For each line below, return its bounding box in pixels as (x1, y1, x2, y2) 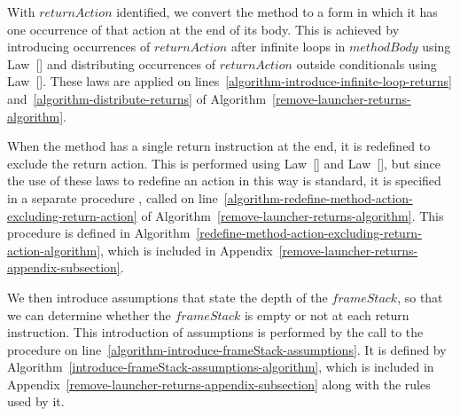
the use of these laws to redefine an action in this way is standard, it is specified (7, 171, 441, 190)
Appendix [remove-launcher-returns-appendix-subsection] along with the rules (7, 374, 431, 393)
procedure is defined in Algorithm (7, 224, 191, 242)
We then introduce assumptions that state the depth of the (7, 287, 328, 306)
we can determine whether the (7, 305, 171, 324)
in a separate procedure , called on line (7, 188, 218, 207)
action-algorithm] (7, 240, 101, 259)
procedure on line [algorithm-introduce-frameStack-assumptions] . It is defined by (7, 340, 447, 358)
